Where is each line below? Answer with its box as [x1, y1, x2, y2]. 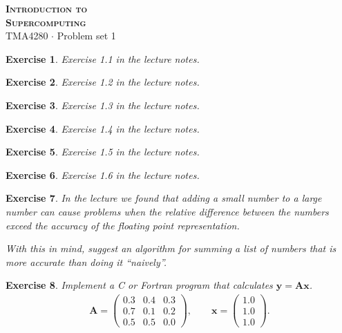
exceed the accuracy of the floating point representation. [6, 218, 240, 232]
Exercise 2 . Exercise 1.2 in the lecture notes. [6, 75, 200, 89]
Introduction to [6, 1, 88, 15]
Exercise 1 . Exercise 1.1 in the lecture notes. [6, 51, 200, 66]
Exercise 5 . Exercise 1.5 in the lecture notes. [6, 144, 200, 159]
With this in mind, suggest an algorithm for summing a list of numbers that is [6, 241, 336, 256]
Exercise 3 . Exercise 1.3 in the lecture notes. [6, 97, 200, 112]
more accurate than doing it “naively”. [6, 254, 167, 269]
